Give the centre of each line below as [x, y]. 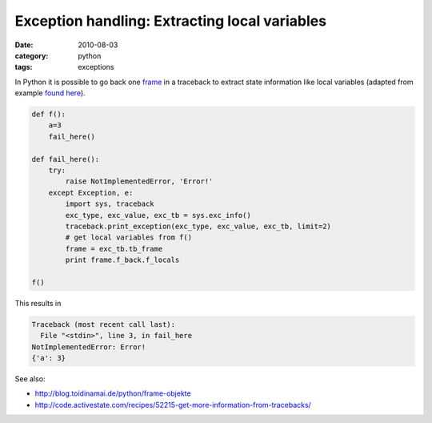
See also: [30, 379]
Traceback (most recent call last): [104, 324]
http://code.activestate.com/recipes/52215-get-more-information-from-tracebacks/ [173, 405]
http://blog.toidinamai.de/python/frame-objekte [113, 393]
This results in [38, 303]
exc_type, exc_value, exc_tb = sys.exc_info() [158, 215]
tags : [24, 67]
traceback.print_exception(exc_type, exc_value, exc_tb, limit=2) [198, 226]
